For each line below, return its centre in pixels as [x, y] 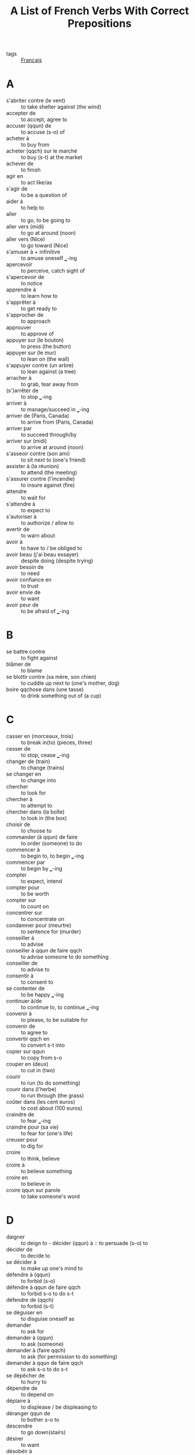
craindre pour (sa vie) [33, 1127]
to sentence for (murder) [51, 932]
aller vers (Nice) [26, 239]
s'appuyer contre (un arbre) [40, 366]
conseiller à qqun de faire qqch [44, 950]
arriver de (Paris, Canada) [38, 416]
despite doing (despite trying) [57, 561]
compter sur [21, 900]
